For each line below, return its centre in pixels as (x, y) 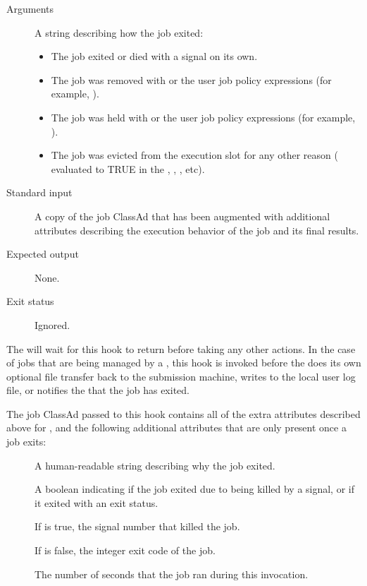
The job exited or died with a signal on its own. (154, 56)
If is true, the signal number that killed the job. (137, 526)
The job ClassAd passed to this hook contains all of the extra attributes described (183, 413)
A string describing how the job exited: (119, 32)
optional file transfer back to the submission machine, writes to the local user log (181, 376)
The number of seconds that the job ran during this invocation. (172, 574)
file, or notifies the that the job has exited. (98, 390)
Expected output (43, 254)
